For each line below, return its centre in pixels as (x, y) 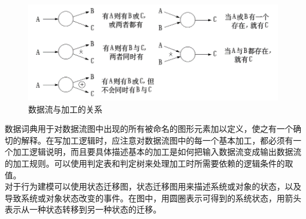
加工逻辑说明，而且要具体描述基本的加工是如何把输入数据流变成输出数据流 (157, 152)
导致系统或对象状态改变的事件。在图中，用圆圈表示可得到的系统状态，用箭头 (153, 198)
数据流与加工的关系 (65, 109)
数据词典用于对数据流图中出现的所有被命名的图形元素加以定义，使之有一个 (149, 129)
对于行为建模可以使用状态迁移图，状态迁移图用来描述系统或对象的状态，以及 (153, 186)
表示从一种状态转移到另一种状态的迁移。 (83, 209)
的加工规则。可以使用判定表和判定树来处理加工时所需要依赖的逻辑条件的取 (149, 163)
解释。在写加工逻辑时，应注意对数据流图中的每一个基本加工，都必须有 (157, 140)
